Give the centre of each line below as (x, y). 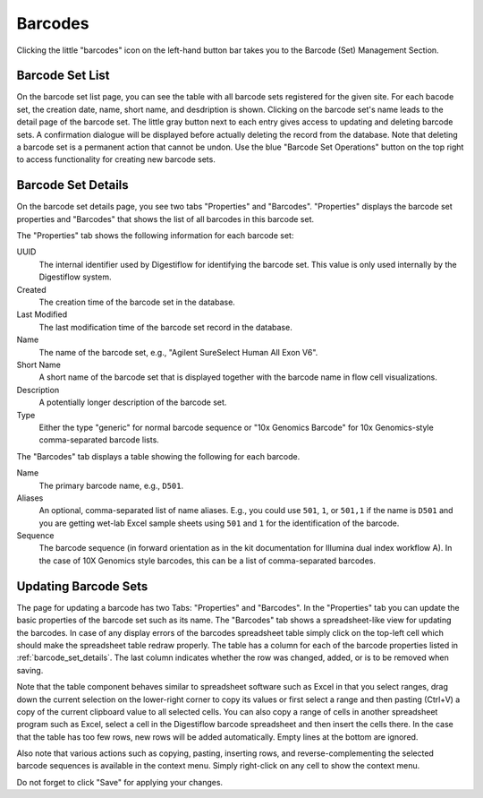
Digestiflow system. (75, 277)
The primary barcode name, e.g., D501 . (111, 485)
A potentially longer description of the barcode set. (133, 402)
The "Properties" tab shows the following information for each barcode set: (155, 236)
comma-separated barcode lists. (99, 440)
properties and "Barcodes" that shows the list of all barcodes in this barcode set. (165, 219)
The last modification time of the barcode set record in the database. (165, 327)
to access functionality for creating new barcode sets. (116, 159)
